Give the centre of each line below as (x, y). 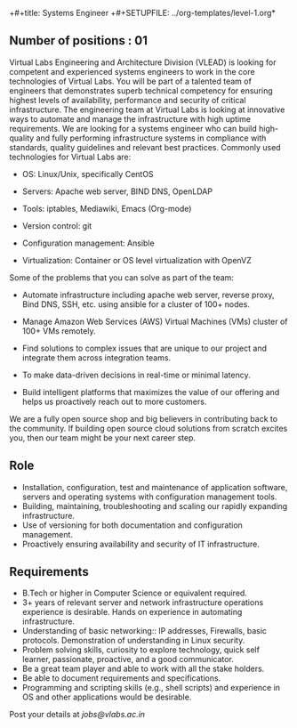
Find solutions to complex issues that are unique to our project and (144, 348)
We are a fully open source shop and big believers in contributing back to (144, 418)
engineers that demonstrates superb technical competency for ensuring (141, 90)
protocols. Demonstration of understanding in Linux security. (133, 641)
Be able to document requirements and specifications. (121, 678)
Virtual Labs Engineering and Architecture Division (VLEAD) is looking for (143, 62)
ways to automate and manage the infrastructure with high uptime (130, 118)
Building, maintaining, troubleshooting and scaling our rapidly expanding (155, 506)
